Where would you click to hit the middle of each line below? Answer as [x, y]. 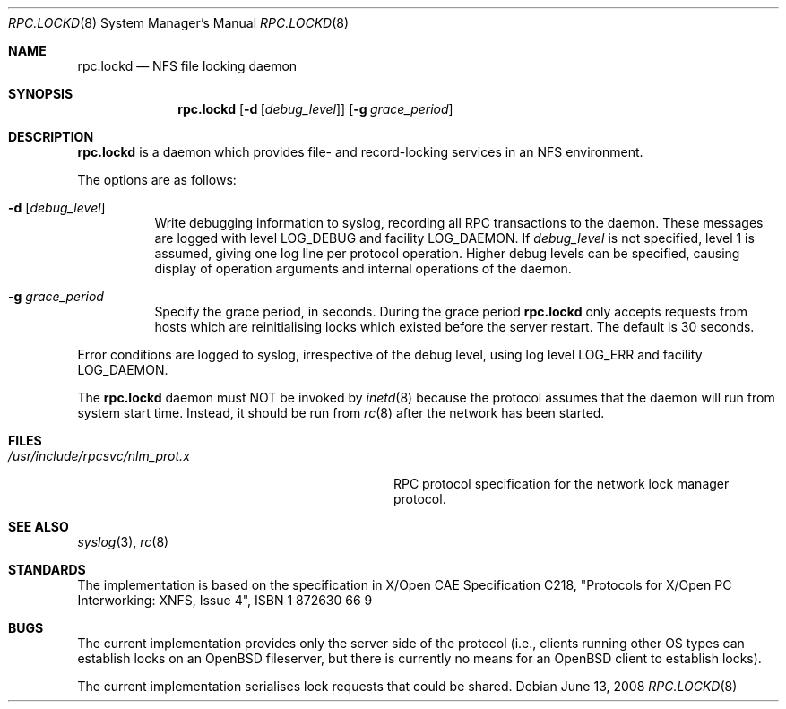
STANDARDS [47, 570]
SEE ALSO [39, 527]
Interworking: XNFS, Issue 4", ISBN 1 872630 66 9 [225, 600]
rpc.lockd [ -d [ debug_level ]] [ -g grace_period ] [315, 109]
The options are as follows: [157, 180]
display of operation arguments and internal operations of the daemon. [363, 268]
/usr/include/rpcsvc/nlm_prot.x [99, 456]
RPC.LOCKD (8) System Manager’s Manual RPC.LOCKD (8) [179, 23]
